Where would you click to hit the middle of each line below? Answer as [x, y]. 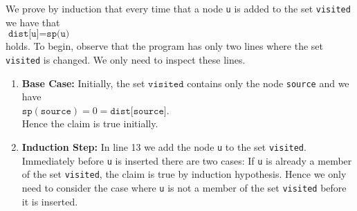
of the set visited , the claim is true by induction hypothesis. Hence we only [184, 174]
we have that [33, 22]
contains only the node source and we [268, 83]
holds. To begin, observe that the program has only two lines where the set [165, 46]
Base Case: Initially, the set [83, 83]
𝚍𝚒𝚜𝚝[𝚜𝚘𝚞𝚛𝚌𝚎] [138, 111]
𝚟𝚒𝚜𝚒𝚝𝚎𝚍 [166, 84]
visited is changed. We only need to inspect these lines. [126, 59]
